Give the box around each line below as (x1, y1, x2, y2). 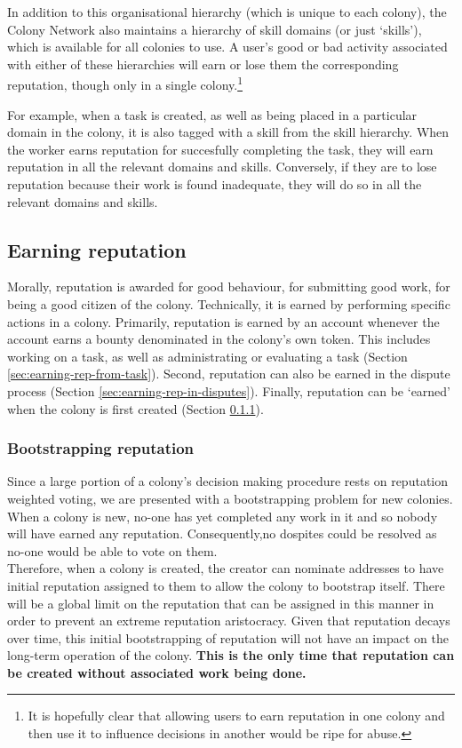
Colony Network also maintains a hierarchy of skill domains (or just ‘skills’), (7, 20, 422, 38)
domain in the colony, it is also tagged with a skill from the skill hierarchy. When (7, 123, 450, 141)
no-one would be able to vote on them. (7, 541, 218, 560)
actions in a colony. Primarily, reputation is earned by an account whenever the (7, 312, 440, 330)
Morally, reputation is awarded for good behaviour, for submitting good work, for (7, 277, 450, 296)
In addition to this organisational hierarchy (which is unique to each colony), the (7, 3, 447, 20)
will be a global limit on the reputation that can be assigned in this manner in (7, 593, 434, 612)
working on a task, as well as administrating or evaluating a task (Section (7, 346, 408, 365)
